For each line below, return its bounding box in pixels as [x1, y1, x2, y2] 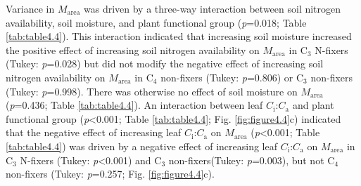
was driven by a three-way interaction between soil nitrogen [83, 1, 341, 15]
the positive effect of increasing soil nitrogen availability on [6, 42, 260, 57]
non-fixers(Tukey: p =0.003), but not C [168, 152, 335, 167]
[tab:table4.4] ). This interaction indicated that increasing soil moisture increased [6, 29, 352, 44]
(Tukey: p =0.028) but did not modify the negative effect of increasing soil [6, 56, 324, 71]
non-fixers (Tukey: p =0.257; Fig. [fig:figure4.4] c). [6, 166, 215, 181]
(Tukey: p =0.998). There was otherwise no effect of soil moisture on [6, 84, 298, 98]
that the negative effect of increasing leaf [6, 125, 182, 140]
